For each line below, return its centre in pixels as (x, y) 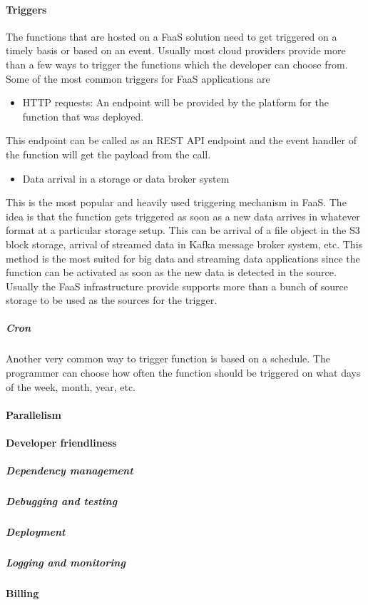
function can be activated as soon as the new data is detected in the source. (171, 272)
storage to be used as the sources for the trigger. (112, 300)
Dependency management (70, 471)
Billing (22, 593)
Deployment (36, 532)
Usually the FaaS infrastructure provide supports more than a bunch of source (177, 286)
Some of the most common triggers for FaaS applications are (138, 78)
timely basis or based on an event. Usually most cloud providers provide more (176, 50)
